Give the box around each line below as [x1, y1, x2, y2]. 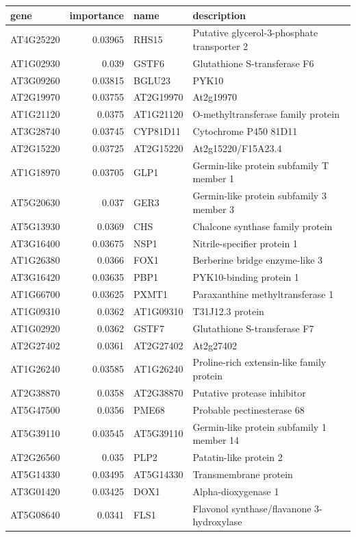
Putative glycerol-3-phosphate [192, 25, 318, 40]
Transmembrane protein [192, 466, 293, 481]
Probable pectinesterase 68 [192, 402, 305, 416]
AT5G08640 [10, 508, 60, 522]
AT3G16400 [10, 236, 60, 250]
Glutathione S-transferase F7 [192, 321, 314, 335]
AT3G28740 [10, 124, 60, 138]
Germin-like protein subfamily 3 [192, 188, 327, 203]
